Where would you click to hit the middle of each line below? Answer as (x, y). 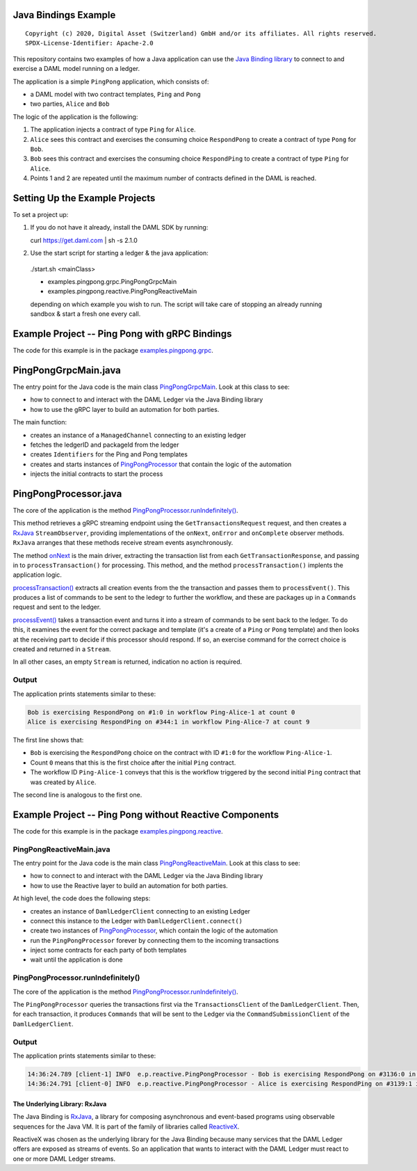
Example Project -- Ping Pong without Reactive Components (146, 814)
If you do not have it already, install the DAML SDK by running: (119, 228)
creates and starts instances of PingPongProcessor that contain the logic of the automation (161, 464)
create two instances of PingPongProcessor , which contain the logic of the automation (154, 931)
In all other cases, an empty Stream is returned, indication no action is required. (128, 662)
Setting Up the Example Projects (84, 198)
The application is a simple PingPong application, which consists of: (111, 81)
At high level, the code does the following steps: (82, 898)
